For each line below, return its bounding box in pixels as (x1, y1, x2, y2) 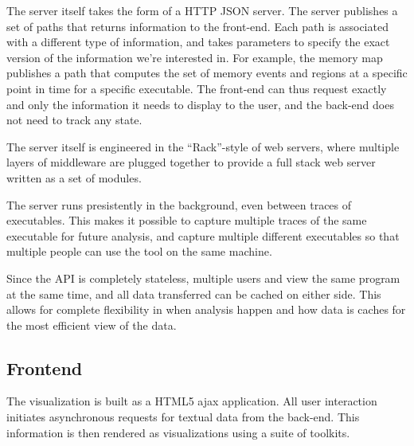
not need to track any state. (6, 111, 143, 128)
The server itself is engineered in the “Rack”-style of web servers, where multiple (6, 138, 400, 155)
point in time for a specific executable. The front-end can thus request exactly (6, 80, 387, 96)
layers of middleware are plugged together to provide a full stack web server (6, 154, 376, 170)
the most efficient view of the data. (6, 316, 177, 333)
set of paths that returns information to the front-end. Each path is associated (6, 18, 389, 34)
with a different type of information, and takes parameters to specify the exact (6, 33, 390, 50)
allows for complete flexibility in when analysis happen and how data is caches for (6, 301, 406, 318)
